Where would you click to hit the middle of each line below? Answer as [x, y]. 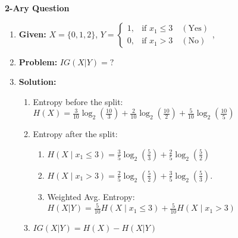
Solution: [37, 82]
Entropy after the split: [75, 134]
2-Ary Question [37, 8]
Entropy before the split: [78, 101]
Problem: [38, 61]
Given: [32, 34]
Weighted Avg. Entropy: [91, 196]
